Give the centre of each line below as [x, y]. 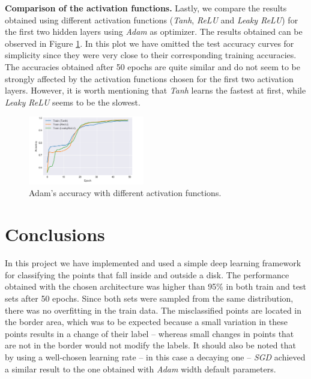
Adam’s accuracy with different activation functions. [125, 193]
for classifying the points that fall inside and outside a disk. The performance [147, 274]
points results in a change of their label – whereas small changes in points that [149, 333]
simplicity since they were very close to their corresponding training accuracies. [151, 55]
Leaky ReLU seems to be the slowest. [73, 102]
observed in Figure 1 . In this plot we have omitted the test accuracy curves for [149, 43]
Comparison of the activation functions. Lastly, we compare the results [146, 8]
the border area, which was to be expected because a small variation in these [146, 322]
